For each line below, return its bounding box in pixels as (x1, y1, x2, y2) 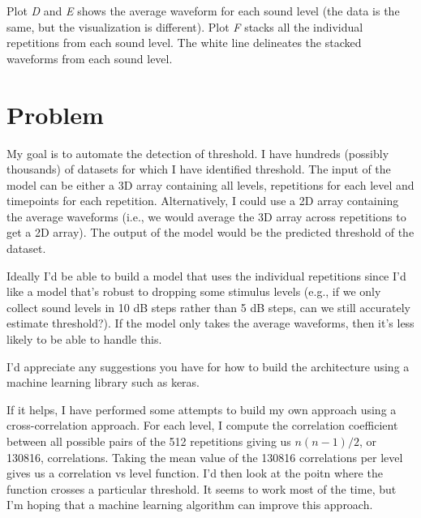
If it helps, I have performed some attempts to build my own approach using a (6, 400, 397, 417)
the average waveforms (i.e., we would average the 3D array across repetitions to (6, 208, 406, 225)
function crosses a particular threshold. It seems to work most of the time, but (6, 480, 397, 497)
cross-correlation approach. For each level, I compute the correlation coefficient (6, 417, 398, 434)
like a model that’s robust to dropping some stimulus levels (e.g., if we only (6, 283, 381, 300)
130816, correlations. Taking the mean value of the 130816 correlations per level (6, 448, 403, 465)
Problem (6, 97, 104, 131)
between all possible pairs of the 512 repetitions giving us (6, 433, 291, 449)
